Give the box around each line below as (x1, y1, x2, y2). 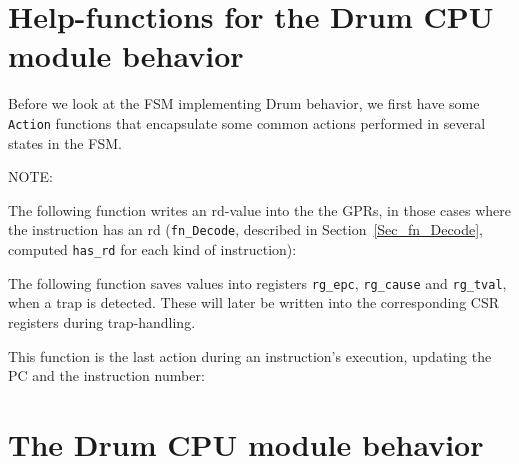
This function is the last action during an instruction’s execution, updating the (8, 345, 492, 366)
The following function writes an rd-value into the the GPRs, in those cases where (8, 199, 512, 220)
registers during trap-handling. (8, 311, 196, 332)
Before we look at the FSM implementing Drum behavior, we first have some (8, 93, 480, 114)
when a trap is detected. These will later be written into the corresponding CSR (8, 292, 499, 313)
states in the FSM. (8, 132, 122, 153)
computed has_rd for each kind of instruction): (8, 239, 297, 259)
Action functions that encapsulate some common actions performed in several (8, 112, 486, 133)
